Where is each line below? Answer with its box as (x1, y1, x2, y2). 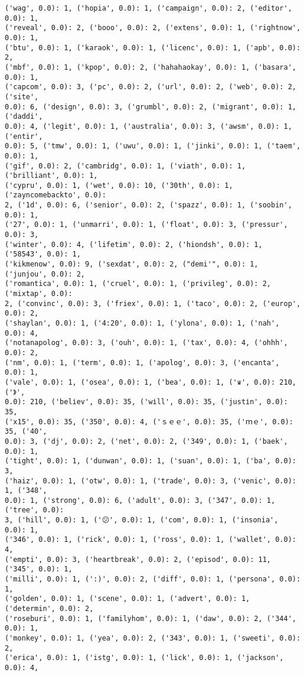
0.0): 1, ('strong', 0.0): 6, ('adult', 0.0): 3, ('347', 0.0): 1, (5, 496, 276, 505)
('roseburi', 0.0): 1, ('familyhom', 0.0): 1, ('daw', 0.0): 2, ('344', (5, 614, 296, 623)
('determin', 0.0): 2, (5, 604, 94, 613)
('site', (5, 92, 39, 101)
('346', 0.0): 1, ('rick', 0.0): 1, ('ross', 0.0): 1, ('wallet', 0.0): (5, 535, 296, 544)
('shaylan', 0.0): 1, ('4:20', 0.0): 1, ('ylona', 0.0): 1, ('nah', (5, 319, 280, 327)
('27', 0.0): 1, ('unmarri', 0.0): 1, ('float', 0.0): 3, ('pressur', (5, 220, 288, 229)
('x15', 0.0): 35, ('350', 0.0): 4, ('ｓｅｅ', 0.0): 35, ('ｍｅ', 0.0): (5, 417, 293, 426)
